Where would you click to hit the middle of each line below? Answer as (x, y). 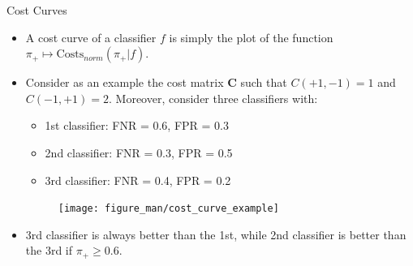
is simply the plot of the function (251, 37)
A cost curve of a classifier (91, 37)
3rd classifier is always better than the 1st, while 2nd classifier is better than (216, 234)
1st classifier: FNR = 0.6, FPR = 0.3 (137, 125)
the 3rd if (49, 250)
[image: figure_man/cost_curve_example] (168, 209)
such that (264, 82)
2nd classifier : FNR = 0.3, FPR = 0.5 (139, 152)
